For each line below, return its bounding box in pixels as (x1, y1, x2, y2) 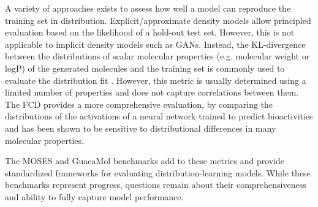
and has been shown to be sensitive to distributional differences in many (5, 121, 276, 134)
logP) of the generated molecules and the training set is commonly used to (5, 61, 285, 74)
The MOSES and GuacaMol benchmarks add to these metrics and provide (5, 154, 285, 167)
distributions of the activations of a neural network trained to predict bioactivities (5, 110, 313, 122)
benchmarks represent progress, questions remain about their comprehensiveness (5, 178, 306, 191)
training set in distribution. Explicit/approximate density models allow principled (5, 13, 311, 26)
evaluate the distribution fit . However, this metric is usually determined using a (5, 73, 306, 86)
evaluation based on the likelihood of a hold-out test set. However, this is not (5, 26, 295, 39)
